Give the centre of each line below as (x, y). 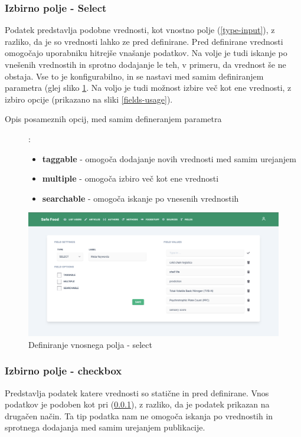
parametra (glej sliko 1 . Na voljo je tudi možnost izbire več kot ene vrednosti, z (148, 88)
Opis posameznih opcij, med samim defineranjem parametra (113, 119)
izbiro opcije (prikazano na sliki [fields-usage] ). (89, 99)
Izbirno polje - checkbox (63, 371)
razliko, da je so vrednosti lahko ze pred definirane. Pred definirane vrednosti (144, 41)
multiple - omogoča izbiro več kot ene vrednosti (130, 178)
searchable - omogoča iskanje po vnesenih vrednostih (140, 198)
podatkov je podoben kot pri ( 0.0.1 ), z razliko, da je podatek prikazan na (137, 404)
